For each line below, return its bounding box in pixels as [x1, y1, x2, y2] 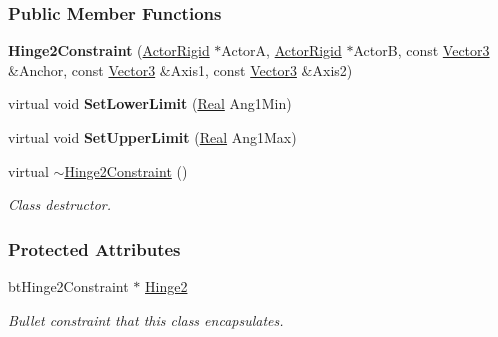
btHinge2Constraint [8, 276, 129, 296]
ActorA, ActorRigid [221, 40, 342, 61]
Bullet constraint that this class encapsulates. [8, 309, 284, 330]
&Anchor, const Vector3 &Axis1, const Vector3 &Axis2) [8, 59, 353, 80]
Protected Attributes [8, 236, 181, 261]
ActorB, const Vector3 [353, 40, 490, 61]
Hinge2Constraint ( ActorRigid [8, 40, 210, 61]
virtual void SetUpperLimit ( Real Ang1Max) [8, 127, 297, 147]
